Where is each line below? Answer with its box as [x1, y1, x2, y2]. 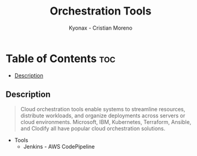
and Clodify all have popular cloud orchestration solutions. [20, 125, 166, 132]
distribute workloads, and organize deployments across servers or [20, 112, 186, 119]
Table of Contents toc [5, 51, 116, 65]
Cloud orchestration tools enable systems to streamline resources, [20, 105, 186, 112]
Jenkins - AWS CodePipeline [23, 143, 95, 150]
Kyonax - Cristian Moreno [68, 24, 133, 31]
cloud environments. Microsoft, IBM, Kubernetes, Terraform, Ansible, [20, 118, 192, 125]
